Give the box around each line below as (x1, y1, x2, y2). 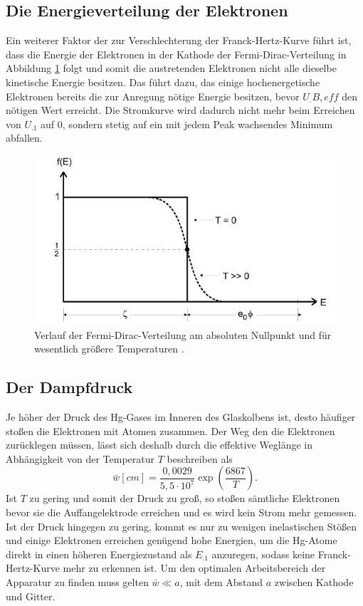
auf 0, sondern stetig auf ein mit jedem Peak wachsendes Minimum (41, 116, 333, 131)
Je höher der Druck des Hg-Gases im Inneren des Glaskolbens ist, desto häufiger (6, 409, 356, 424)
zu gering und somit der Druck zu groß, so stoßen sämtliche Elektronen (29, 491, 340, 506)
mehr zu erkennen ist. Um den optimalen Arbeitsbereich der (63, 560, 326, 575)
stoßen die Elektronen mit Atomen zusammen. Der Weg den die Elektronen (6, 423, 335, 438)
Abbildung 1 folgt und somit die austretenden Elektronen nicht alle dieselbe (6, 61, 337, 75)
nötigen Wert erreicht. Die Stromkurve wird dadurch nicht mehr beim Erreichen (6, 103, 355, 117)
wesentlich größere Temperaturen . (34, 341, 184, 356)
